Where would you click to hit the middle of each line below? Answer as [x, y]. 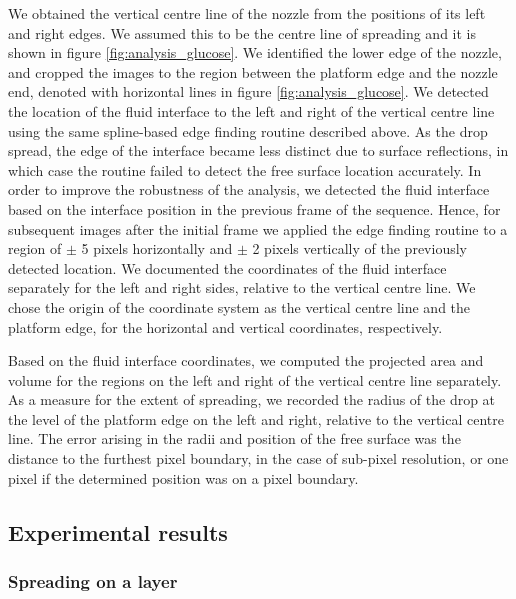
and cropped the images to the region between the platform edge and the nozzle [253, 71]
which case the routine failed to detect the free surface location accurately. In [245, 169]
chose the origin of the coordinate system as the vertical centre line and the [239, 306]
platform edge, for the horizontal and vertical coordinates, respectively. [225, 326]
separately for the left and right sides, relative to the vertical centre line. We [242, 287]
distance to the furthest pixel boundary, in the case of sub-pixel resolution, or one [258, 458]
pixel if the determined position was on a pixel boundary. [183, 477]
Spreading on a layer [93, 580]
